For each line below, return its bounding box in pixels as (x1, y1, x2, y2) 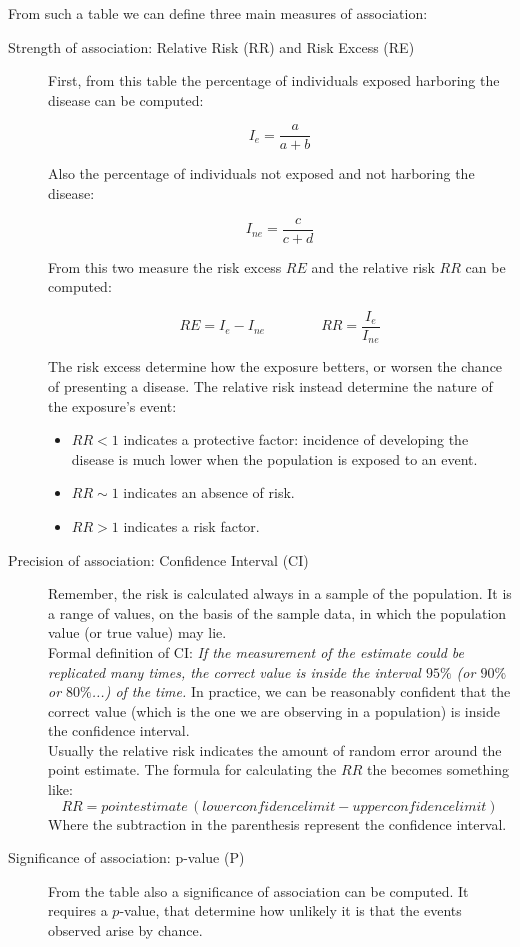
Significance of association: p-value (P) (8, 847, 245, 868)
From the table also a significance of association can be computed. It (48, 880, 469, 901)
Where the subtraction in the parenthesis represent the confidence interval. (48, 813, 507, 834)
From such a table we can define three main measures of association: (8, 3, 428, 23)
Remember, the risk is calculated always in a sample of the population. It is (48, 583, 512, 604)
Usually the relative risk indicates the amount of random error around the (48, 739, 502, 760)
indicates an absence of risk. (123, 482, 295, 503)
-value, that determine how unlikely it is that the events (119, 900, 462, 921)
